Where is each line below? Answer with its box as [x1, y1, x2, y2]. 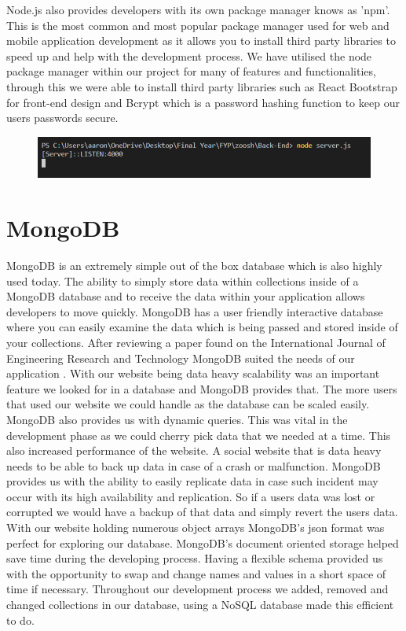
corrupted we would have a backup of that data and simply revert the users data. [6, 504, 398, 520]
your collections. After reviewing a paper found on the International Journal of [6, 334, 386, 350]
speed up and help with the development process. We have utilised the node [6, 47, 372, 64]
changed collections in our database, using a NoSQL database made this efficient [6, 596, 394, 613]
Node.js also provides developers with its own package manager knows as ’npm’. [6, 2, 390, 17]
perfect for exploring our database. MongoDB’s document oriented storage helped [6, 534, 399, 551]
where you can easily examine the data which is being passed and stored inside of [6, 319, 398, 335]
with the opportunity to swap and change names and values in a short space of [6, 565, 386, 581]
